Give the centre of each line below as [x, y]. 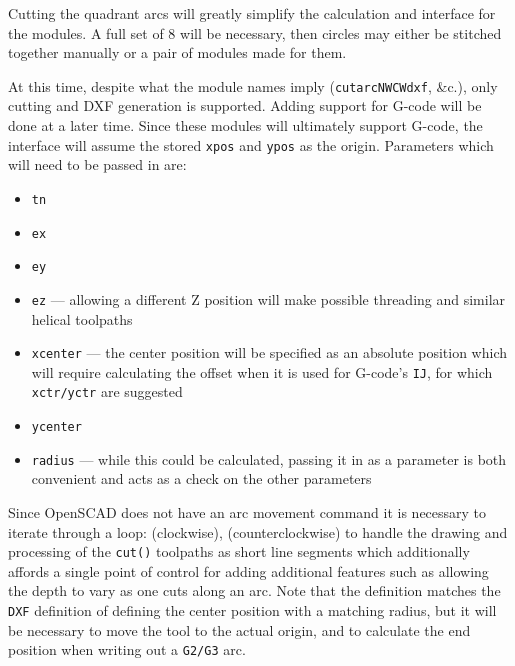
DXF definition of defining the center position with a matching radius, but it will [252, 610]
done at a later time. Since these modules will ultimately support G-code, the [245, 125]
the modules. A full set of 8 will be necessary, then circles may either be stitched [255, 32]
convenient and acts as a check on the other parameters [201, 478]
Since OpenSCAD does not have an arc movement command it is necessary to [247, 511]
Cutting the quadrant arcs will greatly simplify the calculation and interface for [252, 13]
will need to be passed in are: [97, 164]
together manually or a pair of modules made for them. [177, 52]
